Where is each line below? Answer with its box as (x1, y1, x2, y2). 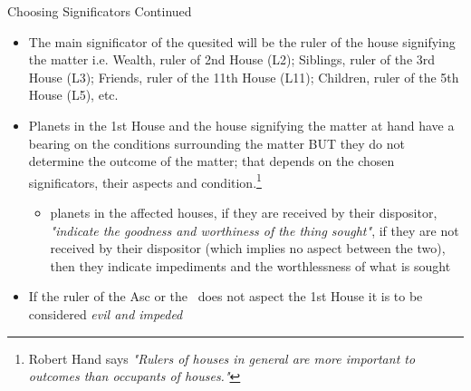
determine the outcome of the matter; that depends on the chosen (28, 152, 395, 171)
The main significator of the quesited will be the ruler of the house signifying (28, 32, 456, 51)
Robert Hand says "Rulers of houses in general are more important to (28, 348, 416, 367)
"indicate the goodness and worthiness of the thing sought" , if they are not (50, 220, 459, 239)
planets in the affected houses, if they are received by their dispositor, (50, 203, 437, 221)
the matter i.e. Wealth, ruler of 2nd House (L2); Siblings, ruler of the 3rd (28, 50, 436, 69)
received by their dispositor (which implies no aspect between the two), (50, 239, 446, 258)
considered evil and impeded (28, 304, 183, 323)
